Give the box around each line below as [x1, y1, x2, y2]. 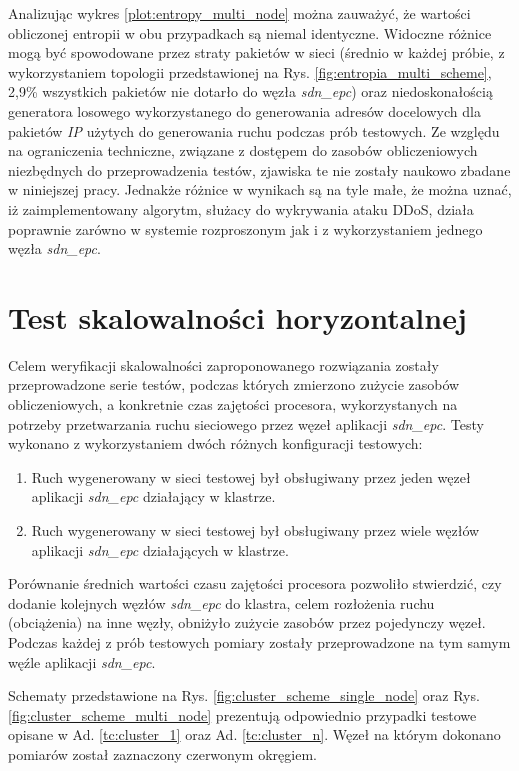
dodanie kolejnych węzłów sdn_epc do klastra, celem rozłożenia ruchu [8, 592, 435, 613]
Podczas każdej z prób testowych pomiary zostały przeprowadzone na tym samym [8, 631, 511, 652]
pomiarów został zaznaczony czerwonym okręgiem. [8, 743, 317, 764]
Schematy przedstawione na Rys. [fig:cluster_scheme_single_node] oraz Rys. [8, 685, 480, 706]
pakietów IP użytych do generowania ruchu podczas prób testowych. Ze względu [8, 120, 500, 141]
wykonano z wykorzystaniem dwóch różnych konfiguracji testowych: [8, 433, 423, 454]
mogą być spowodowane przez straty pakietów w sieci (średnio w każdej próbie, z [8, 42, 505, 63]
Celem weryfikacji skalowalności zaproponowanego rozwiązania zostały [8, 354, 439, 375]
